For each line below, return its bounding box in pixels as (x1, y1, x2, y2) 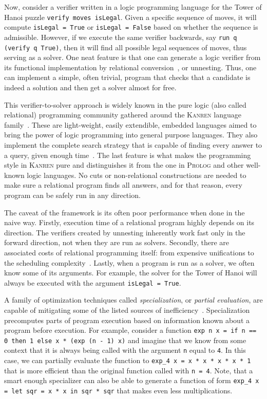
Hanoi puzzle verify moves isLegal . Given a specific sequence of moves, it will (4, 11, 257, 22)
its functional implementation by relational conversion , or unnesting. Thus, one (4, 62, 257, 72)
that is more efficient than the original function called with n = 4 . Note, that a (4, 365, 253, 375)
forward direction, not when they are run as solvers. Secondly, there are (4, 237, 230, 248)
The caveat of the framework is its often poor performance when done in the (4, 207, 245, 217)
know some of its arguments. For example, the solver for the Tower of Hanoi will (4, 267, 257, 278)
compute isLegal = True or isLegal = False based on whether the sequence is (4, 22, 258, 32)
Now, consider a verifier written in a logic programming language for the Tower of (4, 2, 262, 12)
